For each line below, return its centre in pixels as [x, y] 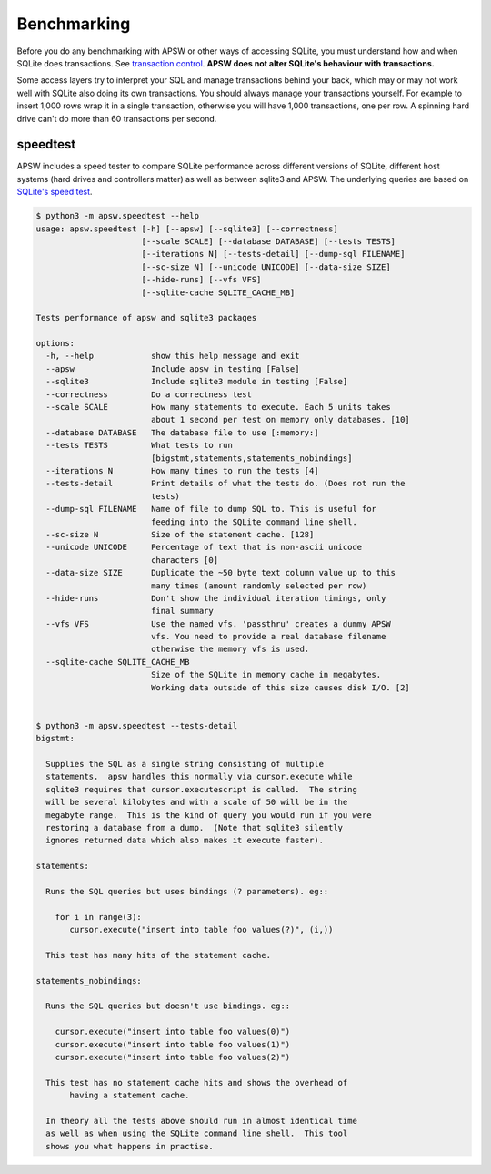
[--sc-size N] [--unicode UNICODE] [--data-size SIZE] [266, 267]
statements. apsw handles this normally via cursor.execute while [199, 777]
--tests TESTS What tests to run [140, 445]
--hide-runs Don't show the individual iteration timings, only [216, 598]
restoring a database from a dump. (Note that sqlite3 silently [195, 827]
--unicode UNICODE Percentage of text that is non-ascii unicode [204, 547]
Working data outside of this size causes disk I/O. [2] [281, 687]
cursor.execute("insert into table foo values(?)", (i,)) [201, 930]
